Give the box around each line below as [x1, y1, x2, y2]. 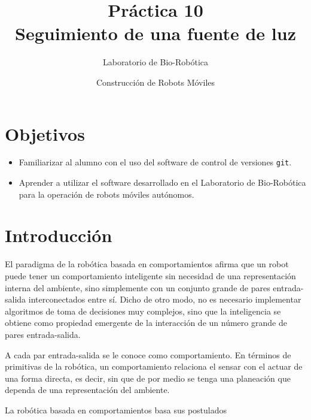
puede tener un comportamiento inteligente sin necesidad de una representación [5, 270, 296, 282]
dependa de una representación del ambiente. [5, 383, 170, 396]
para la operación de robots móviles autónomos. [19, 188, 194, 200]
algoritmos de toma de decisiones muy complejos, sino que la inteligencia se [5, 304, 281, 317]
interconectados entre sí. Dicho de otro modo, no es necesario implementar [28, 293, 301, 306]
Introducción [5, 223, 112, 247]
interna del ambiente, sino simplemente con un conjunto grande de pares [5, 281, 270, 294]
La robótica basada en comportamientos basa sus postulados [5, 403, 227, 416]
